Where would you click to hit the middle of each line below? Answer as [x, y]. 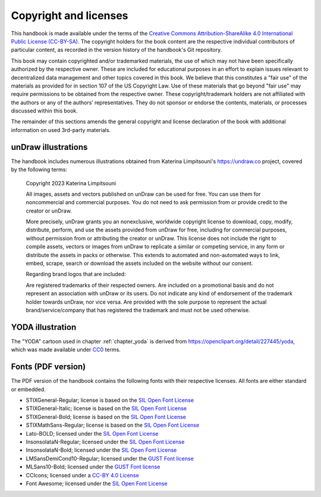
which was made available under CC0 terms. [66, 350]
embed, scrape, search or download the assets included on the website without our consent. [139, 263]
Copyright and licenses [70, 15]
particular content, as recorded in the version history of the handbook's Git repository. [117, 50]
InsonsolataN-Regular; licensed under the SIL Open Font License [105, 442]
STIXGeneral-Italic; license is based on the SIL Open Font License [106, 408]
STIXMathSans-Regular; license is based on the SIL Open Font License [113, 425]
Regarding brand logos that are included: [76, 274]
